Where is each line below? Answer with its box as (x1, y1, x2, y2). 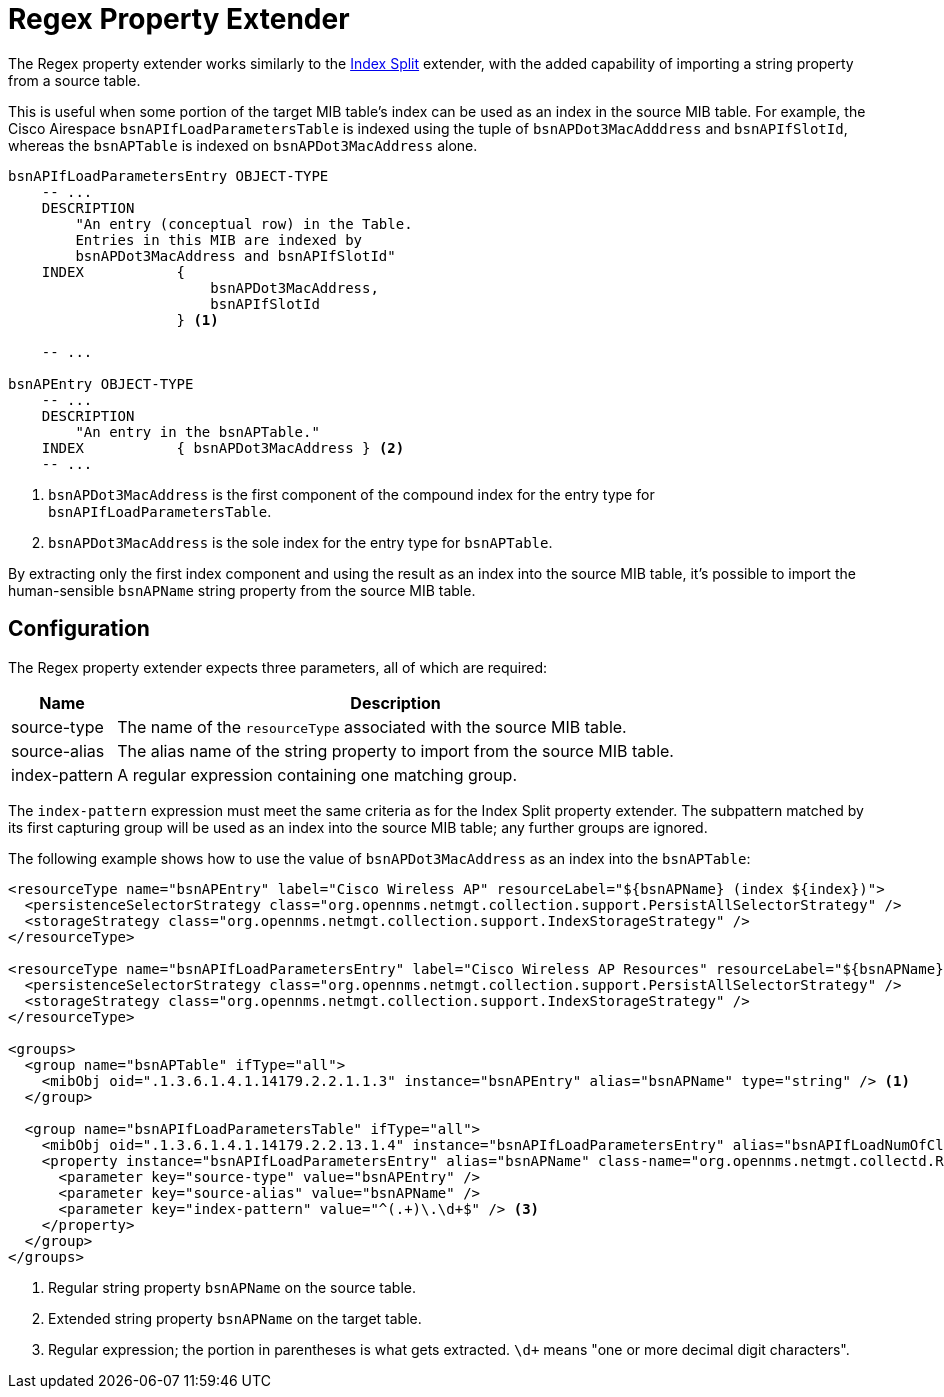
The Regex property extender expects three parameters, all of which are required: (8, 658, 548, 676)
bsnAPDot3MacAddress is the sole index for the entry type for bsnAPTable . (48, 533, 553, 551)
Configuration (8, 616, 150, 642)
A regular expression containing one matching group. (117, 764, 517, 785)
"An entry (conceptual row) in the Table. (75, 215, 413, 232)
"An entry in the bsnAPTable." (75, 423, 320, 440)
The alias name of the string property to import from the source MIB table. (117, 740, 674, 761)
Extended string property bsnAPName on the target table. (48, 1309, 422, 1327)
